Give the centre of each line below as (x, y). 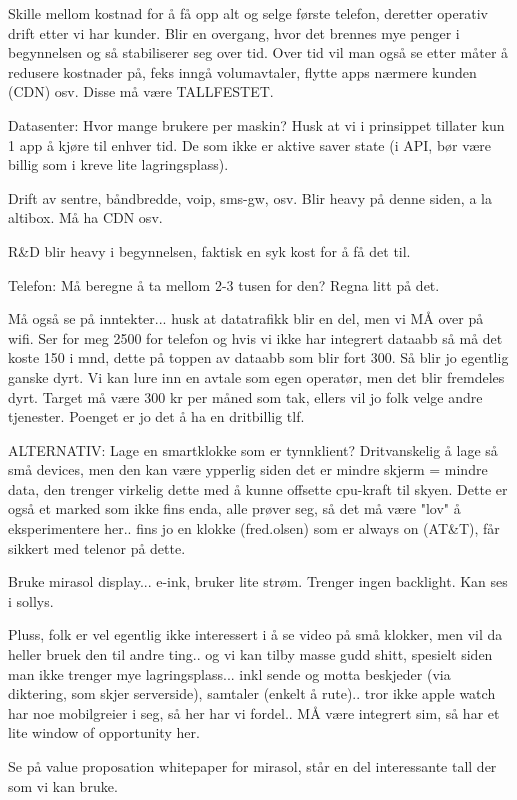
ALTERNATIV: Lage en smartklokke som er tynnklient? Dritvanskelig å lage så (253, 449)
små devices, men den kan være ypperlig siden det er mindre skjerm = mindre (248, 469)
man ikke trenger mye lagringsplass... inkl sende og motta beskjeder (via (229, 673)
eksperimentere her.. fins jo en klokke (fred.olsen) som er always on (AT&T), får (254, 528)
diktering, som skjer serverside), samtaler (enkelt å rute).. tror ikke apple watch (252, 693)
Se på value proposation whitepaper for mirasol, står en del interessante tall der (252, 766)
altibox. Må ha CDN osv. (85, 217)
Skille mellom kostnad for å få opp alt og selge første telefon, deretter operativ (248, 13)
